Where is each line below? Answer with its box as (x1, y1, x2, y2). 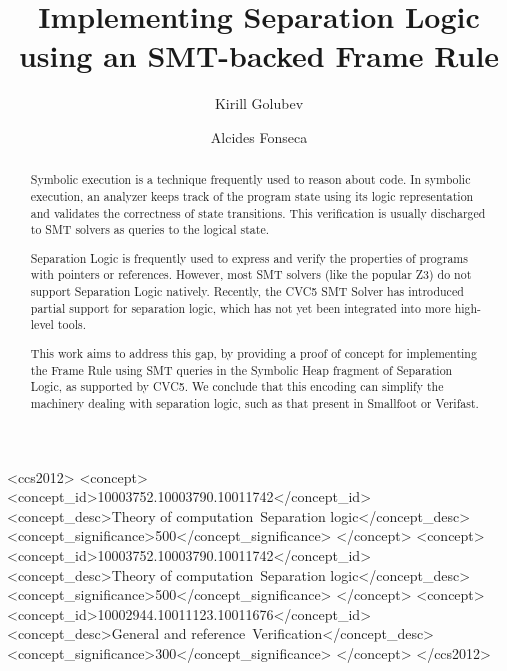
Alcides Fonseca (210, 126, 308, 147)
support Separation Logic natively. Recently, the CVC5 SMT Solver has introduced (30, 283, 464, 300)
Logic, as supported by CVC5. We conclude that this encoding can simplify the (30, 378, 444, 395)
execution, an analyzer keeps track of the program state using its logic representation (30, 187, 474, 204)
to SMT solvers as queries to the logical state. (30, 221, 269, 238)
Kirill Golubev (214, 93, 304, 114)
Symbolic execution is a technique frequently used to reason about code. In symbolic (30, 171, 471, 188)
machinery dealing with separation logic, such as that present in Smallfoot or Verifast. (30, 394, 479, 411)
